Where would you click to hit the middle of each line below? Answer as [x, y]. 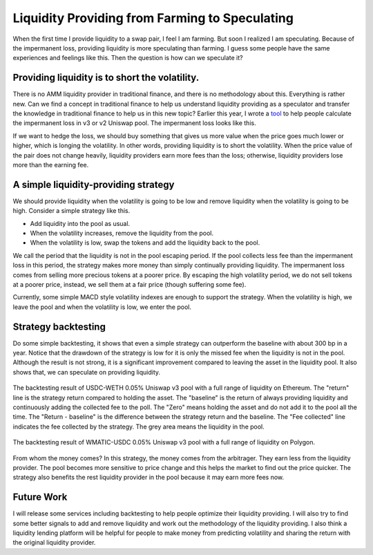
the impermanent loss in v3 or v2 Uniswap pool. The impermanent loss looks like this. [134, 123]
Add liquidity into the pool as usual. [80, 223]
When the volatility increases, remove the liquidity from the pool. [122, 233]
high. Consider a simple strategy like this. [71, 211]
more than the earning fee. [51, 164]
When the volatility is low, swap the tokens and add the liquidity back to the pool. [145, 243]
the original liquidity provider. [54, 543]
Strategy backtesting [59, 327]
